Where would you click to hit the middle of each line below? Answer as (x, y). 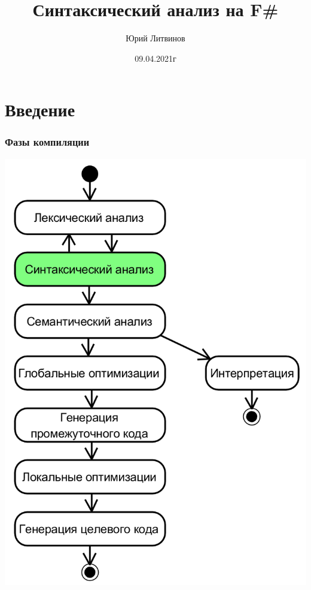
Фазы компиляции (47, 142)
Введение (40, 109)
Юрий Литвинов (155, 38)
